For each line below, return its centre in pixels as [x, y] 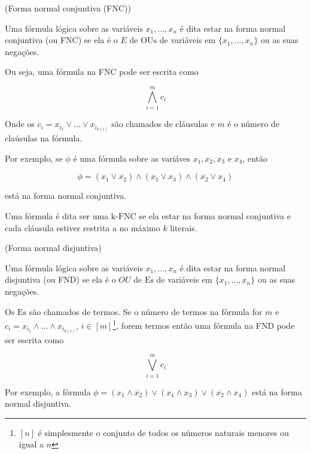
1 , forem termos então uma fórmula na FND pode [204, 324]
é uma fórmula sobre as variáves [132, 158]
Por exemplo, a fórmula [48, 391]
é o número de [254, 124]
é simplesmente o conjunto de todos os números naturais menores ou [163, 432]
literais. [184, 227]
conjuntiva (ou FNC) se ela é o [61, 40]
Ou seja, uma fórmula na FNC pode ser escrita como [102, 72]
